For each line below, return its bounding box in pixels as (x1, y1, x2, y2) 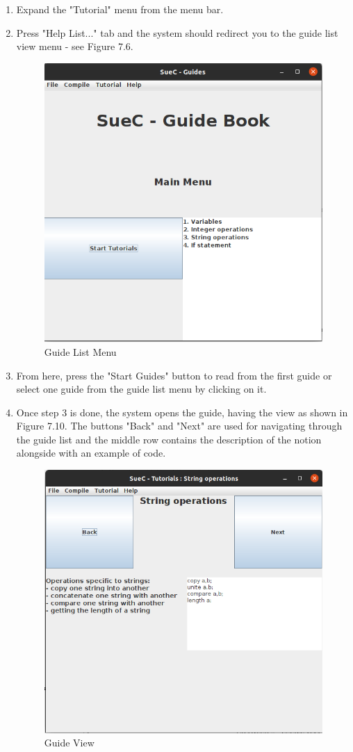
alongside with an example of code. (16, 446, 166, 460)
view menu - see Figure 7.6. (16, 39, 133, 54)
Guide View (44, 735, 95, 750)
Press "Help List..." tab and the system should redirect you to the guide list (16, 25, 338, 40)
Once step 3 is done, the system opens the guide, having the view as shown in (16, 404, 348, 419)
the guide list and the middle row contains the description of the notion (16, 432, 322, 446)
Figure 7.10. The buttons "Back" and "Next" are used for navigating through (16, 418, 343, 433)
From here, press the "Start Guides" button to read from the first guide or (16, 368, 332, 382)
